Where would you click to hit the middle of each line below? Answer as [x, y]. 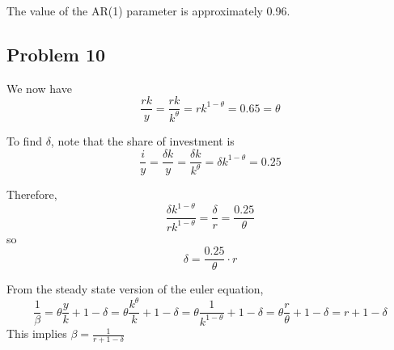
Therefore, [32, 194]
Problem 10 [56, 54]
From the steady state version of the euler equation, [135, 289]
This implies [37, 333]
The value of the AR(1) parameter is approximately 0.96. [148, 11]
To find [24, 141]
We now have [39, 88]
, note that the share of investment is [142, 141]
